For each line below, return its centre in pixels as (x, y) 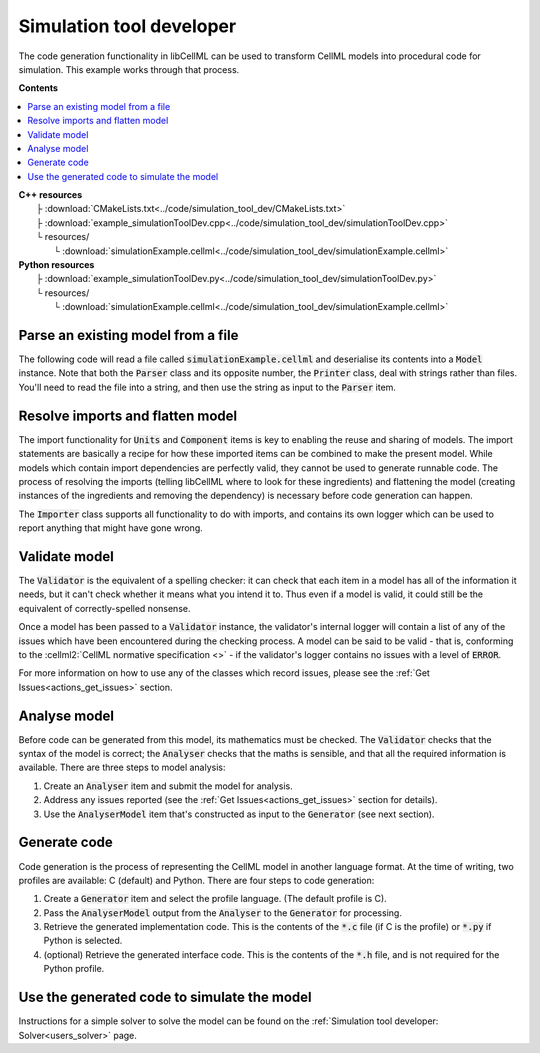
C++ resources (50, 195)
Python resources (56, 265)
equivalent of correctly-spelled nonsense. (104, 608)
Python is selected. (83, 941)
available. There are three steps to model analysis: (122, 767)
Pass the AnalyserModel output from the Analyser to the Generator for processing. (222, 912)
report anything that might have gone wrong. (111, 528)
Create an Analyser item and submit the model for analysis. (168, 786)
